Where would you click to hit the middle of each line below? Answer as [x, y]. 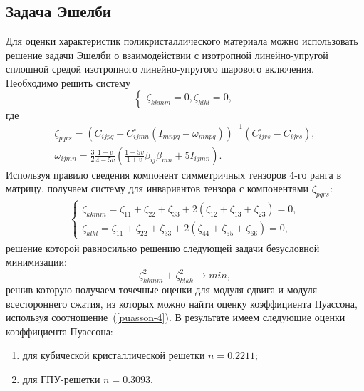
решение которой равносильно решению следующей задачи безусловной [163, 247]
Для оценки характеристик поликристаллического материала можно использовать [182, 41]
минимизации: [36, 262]
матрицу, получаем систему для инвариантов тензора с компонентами [157, 188]
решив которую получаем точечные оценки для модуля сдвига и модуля [162, 289]
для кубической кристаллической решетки [114, 355]
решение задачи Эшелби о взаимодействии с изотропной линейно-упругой [167, 54]
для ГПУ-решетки [61, 379]
